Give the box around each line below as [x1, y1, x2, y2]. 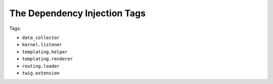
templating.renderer [22, 56, 73, 62]
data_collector [22, 34, 60, 40]
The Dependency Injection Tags [9, 8, 146, 19]
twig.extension [22, 70, 60, 76]
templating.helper [22, 49, 68, 55]
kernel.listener [22, 42, 63, 48]
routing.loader [22, 63, 60, 69]
